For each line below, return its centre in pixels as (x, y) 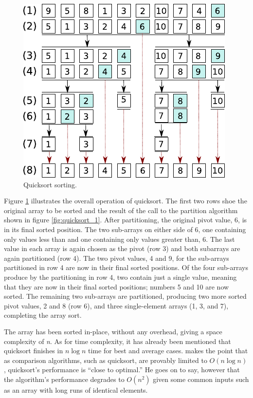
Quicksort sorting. (50, 184)
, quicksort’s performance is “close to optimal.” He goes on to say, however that (122, 370)
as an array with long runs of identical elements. (76, 389)
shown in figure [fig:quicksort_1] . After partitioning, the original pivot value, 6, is (126, 220)
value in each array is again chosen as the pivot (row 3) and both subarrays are (122, 248)
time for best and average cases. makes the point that (168, 351)
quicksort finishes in (34, 351)
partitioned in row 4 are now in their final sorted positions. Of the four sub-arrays (126, 267)
